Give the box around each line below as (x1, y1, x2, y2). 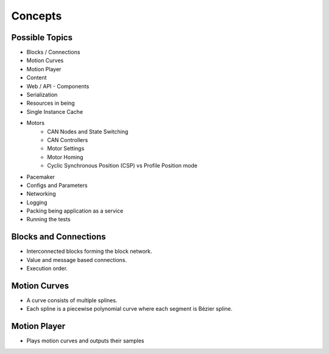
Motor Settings (47, 145, 85, 152)
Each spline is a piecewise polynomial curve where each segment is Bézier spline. (26, 305, 233, 313)
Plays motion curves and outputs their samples (26, 337, 144, 344)
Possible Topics (11, 32, 73, 43)
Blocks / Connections (26, 49, 80, 56)
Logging (26, 199, 48, 206)
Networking (26, 190, 56, 197)
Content (26, 74, 47, 82)
